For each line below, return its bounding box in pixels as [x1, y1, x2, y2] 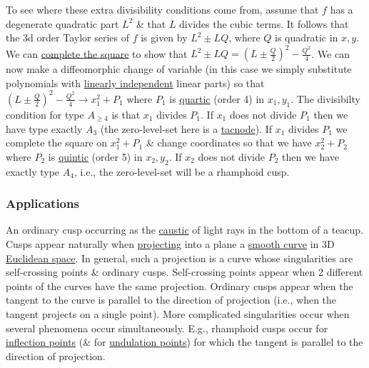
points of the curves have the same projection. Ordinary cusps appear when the [6, 278, 353, 293]
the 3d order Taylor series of [6, 30, 129, 45]
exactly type [6, 164, 60, 179]
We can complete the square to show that [6, 46, 188, 61]
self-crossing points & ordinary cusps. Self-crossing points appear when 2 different [6, 264, 363, 279]
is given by [141, 30, 188, 45]
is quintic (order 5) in [48, 149, 143, 164]
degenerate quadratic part [6, 16, 119, 31]
